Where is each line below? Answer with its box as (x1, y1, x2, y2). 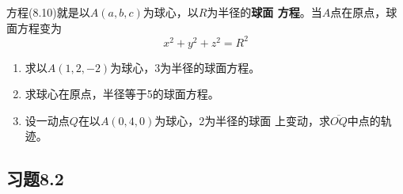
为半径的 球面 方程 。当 (207, 4, 322, 20)
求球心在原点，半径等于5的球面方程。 (25, 86, 219, 102)
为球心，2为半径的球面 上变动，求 (154, 112, 330, 128)
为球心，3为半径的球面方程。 (110, 59, 260, 75)
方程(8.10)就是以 (6, 4, 90, 20)
